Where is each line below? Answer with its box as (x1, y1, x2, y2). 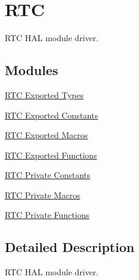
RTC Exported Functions (5, 148, 97, 161)
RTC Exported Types (5, 88, 84, 101)
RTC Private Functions (5, 209, 90, 221)
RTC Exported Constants (5, 108, 98, 121)
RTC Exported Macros (5, 129, 88, 141)
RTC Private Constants (5, 169, 91, 181)
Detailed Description (5, 238, 135, 256)
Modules (5, 61, 58, 79)
